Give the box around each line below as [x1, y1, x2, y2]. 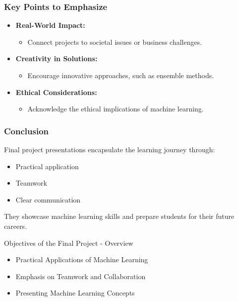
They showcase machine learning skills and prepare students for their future [4, 211, 235, 221]
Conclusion [4, 124, 49, 137]
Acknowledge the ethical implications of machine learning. [27, 103, 204, 114]
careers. [4, 220, 27, 231]
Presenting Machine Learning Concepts [15, 288, 135, 298]
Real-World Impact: [15, 20, 85, 30]
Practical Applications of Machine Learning [15, 254, 148, 265]
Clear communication [15, 194, 81, 204]
